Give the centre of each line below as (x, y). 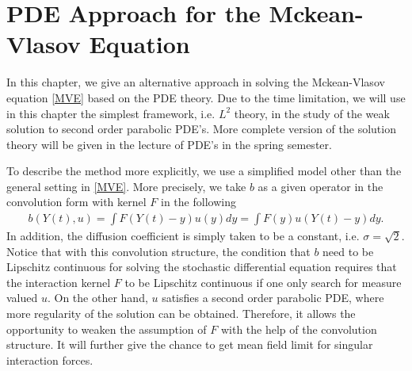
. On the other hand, (97, 298)
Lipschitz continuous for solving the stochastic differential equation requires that (202, 267)
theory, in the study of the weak (312, 113)
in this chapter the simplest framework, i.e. (111, 113)
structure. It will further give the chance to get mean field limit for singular (190, 344)
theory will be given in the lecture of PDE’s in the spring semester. (169, 144)
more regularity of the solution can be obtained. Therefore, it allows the (181, 314)
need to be (348, 251)
